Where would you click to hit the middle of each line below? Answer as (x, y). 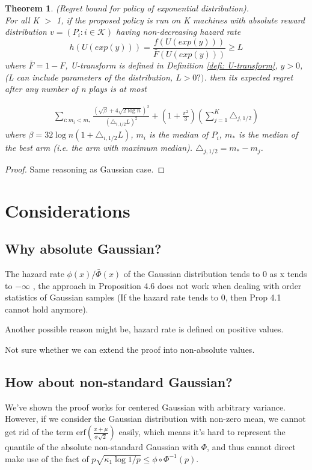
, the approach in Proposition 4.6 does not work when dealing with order (167, 285)
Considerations (68, 210)
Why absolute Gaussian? (83, 249)
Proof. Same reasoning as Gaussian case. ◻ (85, 169)
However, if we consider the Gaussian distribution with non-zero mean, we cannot (155, 419)
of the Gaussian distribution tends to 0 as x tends (215, 274)
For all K (22, 20)
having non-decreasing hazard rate (179, 32)
